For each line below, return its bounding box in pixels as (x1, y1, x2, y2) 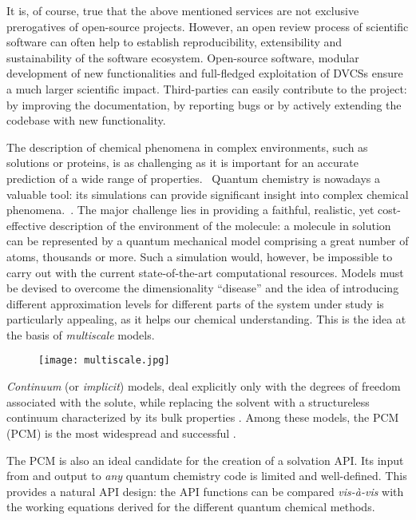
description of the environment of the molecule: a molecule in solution (50, 216, 391, 233)
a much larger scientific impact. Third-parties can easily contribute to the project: (6, 80, 407, 97)
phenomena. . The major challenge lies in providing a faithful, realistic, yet (6, 201, 374, 218)
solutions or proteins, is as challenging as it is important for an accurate (6, 154, 359, 171)
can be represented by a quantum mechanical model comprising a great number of (6, 232, 409, 249)
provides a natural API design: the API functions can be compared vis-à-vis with (6, 482, 404, 499)
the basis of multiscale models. (6, 326, 155, 343)
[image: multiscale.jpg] (38, 355, 170, 367)
